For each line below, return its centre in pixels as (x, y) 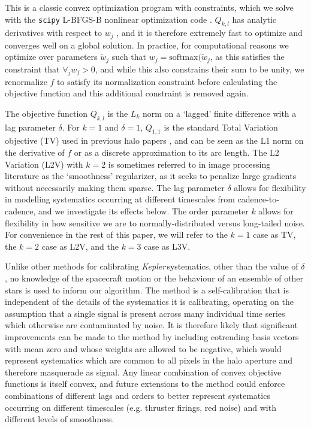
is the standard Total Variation (221, 127)
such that (129, 57)
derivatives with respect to (53, 33)
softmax (184, 58)
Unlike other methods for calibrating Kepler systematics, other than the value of (152, 266)
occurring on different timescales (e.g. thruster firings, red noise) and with (141, 407)
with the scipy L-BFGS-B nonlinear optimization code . (108, 19)
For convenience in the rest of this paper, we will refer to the (116, 234)
